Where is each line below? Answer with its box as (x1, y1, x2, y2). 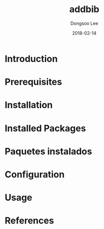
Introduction (5, 53, 58, 64)
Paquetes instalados (5, 146, 92, 157)
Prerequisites (5, 76, 63, 88)
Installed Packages (5, 122, 86, 134)
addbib (69, 4, 99, 15)
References (5, 215, 54, 226)
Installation (5, 100, 53, 111)
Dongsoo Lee (70, 20, 98, 26)
